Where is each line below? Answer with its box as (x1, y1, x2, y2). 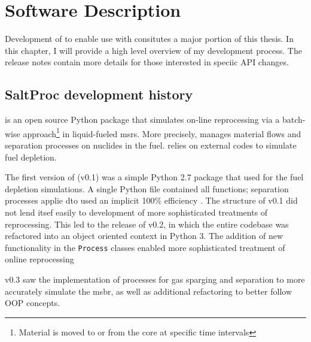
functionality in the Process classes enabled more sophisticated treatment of (5, 241, 285, 253)
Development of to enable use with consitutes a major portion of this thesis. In (5, 32, 294, 45)
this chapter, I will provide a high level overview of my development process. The (5, 44, 302, 56)
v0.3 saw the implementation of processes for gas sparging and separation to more (5, 273, 305, 285)
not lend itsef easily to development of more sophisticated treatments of (5, 205, 268, 218)
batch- (282, 113, 306, 126)
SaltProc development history (5, 85, 193, 104)
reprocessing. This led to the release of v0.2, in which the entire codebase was (5, 217, 289, 230)
